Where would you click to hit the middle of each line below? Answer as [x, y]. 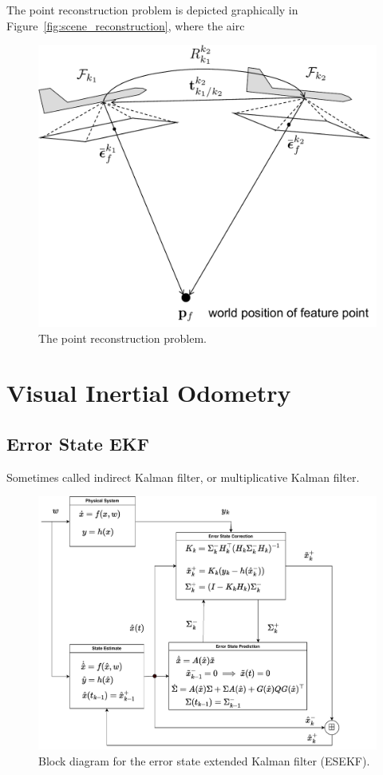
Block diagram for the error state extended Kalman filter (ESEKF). [204, 760]
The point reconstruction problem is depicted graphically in [152, 10]
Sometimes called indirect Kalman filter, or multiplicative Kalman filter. [183, 477]
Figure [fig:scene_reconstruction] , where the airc [126, 25]
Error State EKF [78, 443]
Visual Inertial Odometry [149, 393]
